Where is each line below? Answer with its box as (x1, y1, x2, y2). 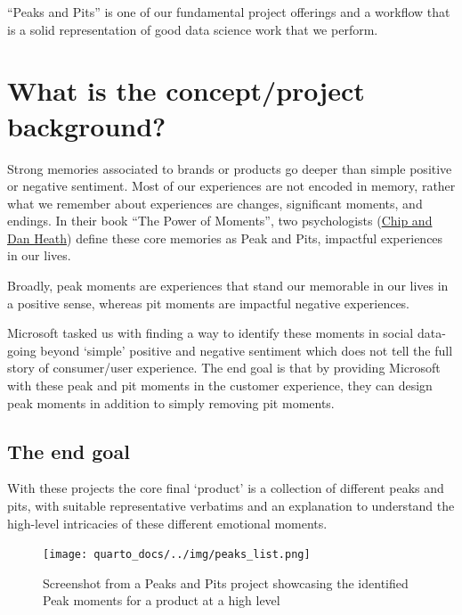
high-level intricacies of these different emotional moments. (7, 513, 328, 532)
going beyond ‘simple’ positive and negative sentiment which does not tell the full (7, 340, 453, 359)
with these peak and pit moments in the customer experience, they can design (7, 376, 433, 395)
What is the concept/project (7, 72, 365, 109)
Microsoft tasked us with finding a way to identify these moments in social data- (7, 324, 446, 342)
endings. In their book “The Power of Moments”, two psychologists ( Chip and (7, 211, 433, 230)
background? (7, 107, 166, 143)
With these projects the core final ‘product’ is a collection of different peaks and (7, 479, 444, 497)
